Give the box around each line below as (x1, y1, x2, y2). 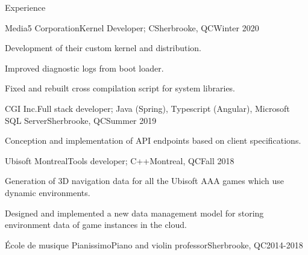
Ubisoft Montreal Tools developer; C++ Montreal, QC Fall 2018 (5, 154, 234, 167)
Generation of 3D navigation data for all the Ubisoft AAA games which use (5, 174, 284, 187)
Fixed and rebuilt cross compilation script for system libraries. (5, 82, 236, 94)
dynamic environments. (5, 186, 90, 198)
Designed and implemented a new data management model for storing (5, 206, 264, 219)
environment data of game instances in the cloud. (5, 218, 187, 231)
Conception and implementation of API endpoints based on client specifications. (5, 134, 301, 147)
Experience (5, 1, 46, 13)
